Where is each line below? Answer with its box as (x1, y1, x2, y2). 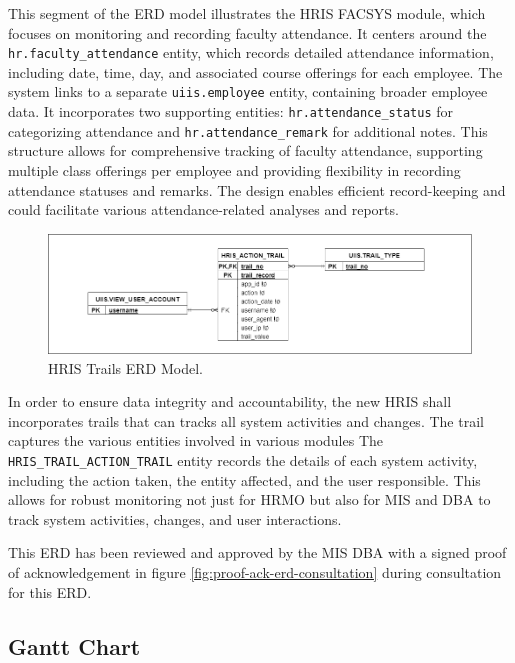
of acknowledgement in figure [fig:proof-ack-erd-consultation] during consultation (8, 561, 502, 582)
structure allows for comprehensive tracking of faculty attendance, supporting (8, 140, 483, 161)
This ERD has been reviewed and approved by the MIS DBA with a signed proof (8, 542, 507, 563)
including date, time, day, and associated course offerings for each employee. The (8, 61, 503, 82)
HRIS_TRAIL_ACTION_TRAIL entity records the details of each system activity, (8, 449, 478, 470)
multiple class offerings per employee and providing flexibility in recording (8, 160, 461, 180)
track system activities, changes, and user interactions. (8, 508, 342, 529)
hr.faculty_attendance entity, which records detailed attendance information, (8, 42, 494, 63)
